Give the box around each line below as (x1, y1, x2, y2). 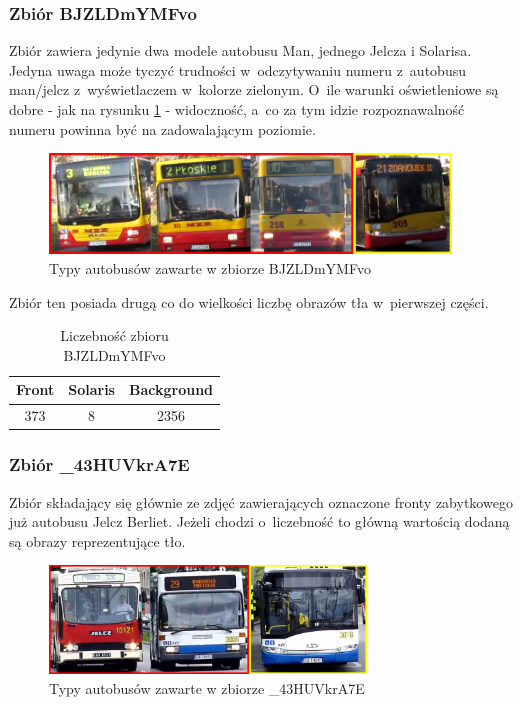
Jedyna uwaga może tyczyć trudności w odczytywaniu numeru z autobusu (9, 59, 466, 80)
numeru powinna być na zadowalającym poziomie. (9, 118, 316, 139)
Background (128, 379, 214, 400)
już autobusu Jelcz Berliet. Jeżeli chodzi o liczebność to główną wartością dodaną (9, 511, 510, 532)
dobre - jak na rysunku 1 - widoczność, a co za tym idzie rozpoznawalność (9, 99, 465, 119)
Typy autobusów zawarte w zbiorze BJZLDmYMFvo (49, 258, 371, 279)
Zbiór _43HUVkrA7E (9, 452, 190, 477)
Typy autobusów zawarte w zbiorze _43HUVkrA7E (49, 677, 365, 698)
